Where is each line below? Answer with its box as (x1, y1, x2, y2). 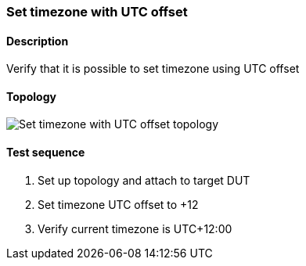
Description (6, 34, 69, 48)
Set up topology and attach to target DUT (38, 173, 250, 187)
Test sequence (6, 146, 85, 160)
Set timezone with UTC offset (6, 4, 188, 20)
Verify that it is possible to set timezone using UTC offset (6, 62, 300, 76)
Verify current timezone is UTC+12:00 (38, 221, 232, 235)
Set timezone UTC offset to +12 (38, 197, 199, 211)
